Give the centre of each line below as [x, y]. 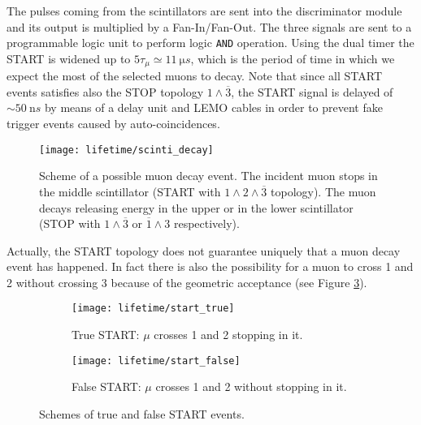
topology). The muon [323, 191]
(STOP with [70, 223]
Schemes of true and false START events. [142, 413]
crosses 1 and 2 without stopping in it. [251, 386]
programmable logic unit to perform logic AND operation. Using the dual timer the [210, 43]
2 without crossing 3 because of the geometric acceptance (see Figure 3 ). [187, 282]
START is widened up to [69, 58]
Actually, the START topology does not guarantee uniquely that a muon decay [204, 250]
